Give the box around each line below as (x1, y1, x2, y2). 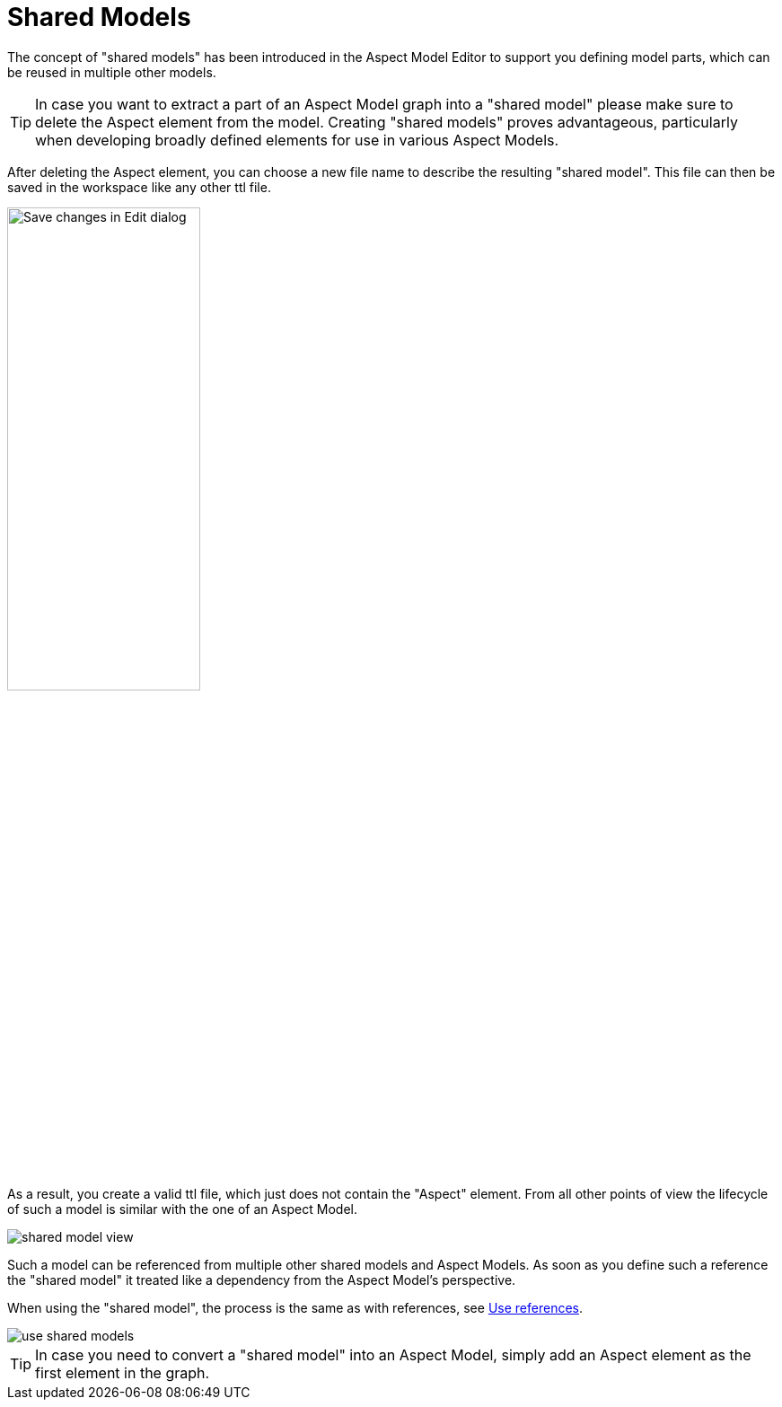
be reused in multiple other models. (7, 64, 216, 80)
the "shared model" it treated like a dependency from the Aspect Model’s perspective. (7, 1271, 516, 1288)
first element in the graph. (35, 1363, 210, 1382)
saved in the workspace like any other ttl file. (7, 179, 271, 195)
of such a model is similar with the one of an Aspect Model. (7, 1200, 357, 1217)
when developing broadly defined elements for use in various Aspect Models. (35, 130, 559, 149)
